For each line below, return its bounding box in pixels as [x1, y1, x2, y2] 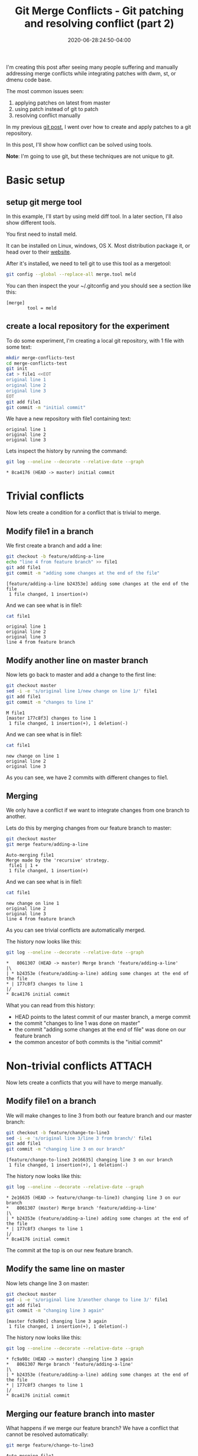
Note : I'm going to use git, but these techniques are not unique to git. [6, 153, 174, 160]
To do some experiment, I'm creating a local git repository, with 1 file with [6, 337, 184, 344]
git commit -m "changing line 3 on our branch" [6, 1146, 126, 1153]
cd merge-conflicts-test [6, 360, 67, 366]
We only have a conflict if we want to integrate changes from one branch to [6, 806, 190, 814]
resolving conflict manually [14, 112, 81, 119]
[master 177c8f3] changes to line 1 [6, 715, 96, 721]
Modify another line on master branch [6, 655, 149, 666]
